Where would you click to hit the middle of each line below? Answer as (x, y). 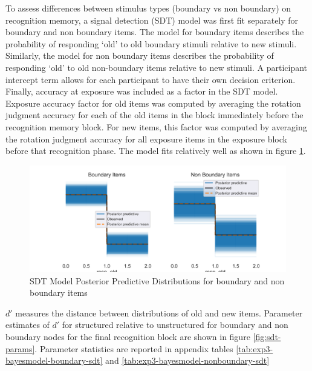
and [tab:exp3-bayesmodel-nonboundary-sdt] (187, 360)
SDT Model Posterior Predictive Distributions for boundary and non (157, 280)
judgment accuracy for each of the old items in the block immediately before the (154, 115)
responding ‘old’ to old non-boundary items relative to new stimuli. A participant (156, 67)
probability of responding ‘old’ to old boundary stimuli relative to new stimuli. (151, 43)
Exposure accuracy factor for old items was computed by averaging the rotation (153, 103)
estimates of (28, 325)
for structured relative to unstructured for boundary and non (175, 325)
